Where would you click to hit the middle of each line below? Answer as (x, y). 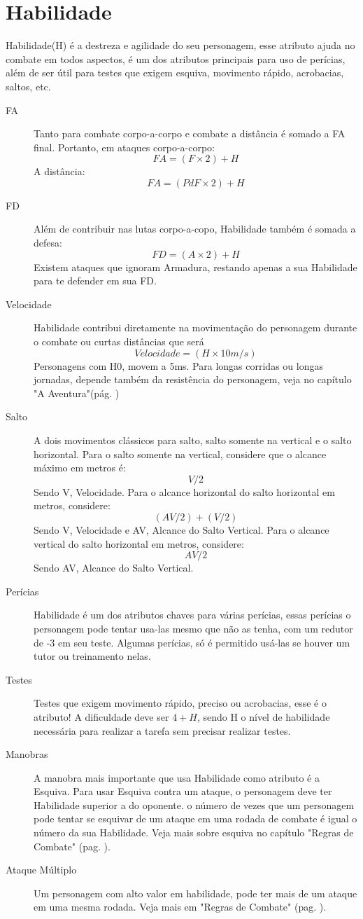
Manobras (27, 754)
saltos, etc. (28, 86)
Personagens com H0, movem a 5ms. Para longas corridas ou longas (178, 365)
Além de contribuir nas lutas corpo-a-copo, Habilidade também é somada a (195, 229)
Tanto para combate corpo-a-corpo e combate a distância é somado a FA (190, 133)
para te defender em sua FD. (95, 281)
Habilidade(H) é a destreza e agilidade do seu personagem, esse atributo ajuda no (180, 45)
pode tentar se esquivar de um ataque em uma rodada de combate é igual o (195, 818)
